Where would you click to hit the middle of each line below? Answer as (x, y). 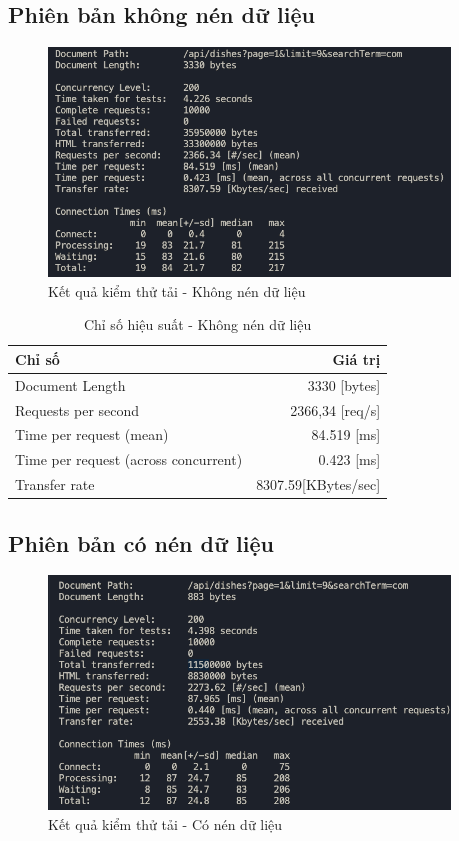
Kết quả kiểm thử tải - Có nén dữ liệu (165, 824)
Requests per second (77, 409)
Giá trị (356, 358)
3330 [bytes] (344, 384)
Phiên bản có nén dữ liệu (141, 542)
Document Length (70, 384)
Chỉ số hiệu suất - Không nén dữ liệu (197, 324)
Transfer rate (55, 484)
